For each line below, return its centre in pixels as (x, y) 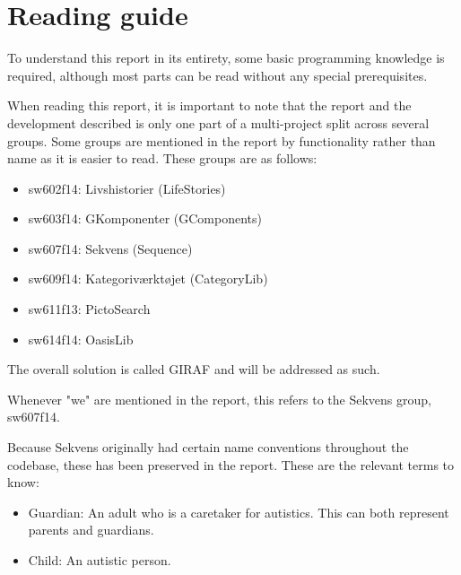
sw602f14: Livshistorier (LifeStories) (127, 188)
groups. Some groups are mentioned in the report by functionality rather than (222, 140)
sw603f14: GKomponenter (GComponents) (145, 218)
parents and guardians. (91, 530)
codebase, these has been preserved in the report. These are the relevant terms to (231, 464)
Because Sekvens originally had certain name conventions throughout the (208, 447)
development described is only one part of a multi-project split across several (218, 122)
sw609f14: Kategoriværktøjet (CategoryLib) (148, 279)
